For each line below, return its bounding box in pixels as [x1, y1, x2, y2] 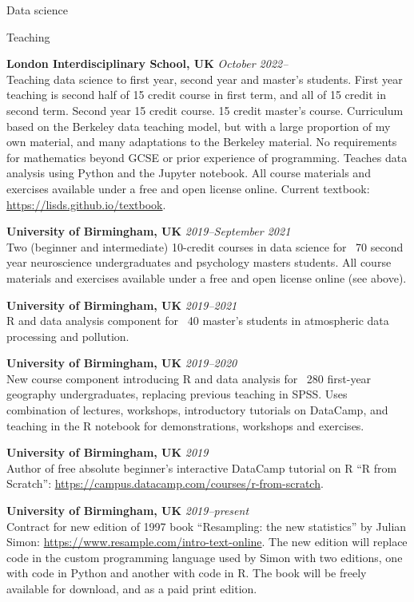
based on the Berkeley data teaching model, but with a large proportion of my [6, 117, 391, 134]
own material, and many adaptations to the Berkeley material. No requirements [6, 133, 397, 150]
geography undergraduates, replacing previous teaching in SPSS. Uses [6, 386, 348, 402]
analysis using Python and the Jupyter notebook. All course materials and [6, 164, 371, 181]
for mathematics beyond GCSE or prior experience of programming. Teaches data [6, 149, 408, 165]
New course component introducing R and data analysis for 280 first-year [6, 370, 372, 386]
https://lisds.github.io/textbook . [6, 196, 166, 212]
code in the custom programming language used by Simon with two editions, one [6, 549, 403, 565]
